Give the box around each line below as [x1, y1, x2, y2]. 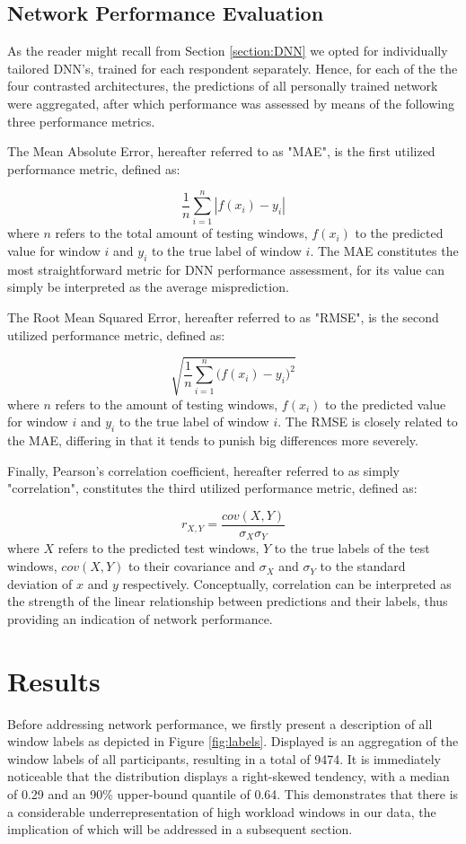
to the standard [320, 557, 406, 576]
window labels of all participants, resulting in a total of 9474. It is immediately [7, 749, 442, 768]
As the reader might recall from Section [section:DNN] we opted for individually [7, 41, 448, 60]
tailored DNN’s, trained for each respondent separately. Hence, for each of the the [7, 58, 458, 77]
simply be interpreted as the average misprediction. [7, 277, 289, 296]
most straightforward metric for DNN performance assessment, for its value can [7, 259, 445, 278]
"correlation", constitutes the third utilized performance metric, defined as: [7, 479, 418, 497]
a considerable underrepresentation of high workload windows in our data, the [7, 802, 436, 821]
